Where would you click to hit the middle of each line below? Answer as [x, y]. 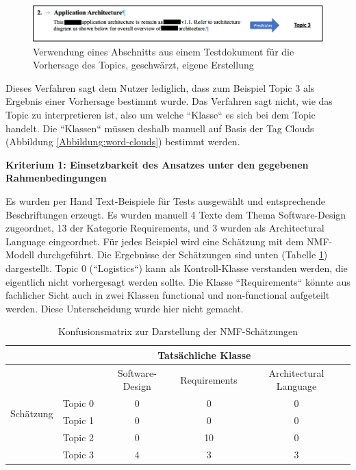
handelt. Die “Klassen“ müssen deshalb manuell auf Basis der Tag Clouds [160, 128]
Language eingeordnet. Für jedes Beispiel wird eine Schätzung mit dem [155, 241]
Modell [20, 255]
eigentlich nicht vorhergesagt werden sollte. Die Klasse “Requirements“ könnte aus [178, 281]
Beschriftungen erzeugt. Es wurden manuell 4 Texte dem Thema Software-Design [176, 214]
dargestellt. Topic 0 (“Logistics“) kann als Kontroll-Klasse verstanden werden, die [177, 268]
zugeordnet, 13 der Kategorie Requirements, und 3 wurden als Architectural [165, 228]
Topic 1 [78, 420]
